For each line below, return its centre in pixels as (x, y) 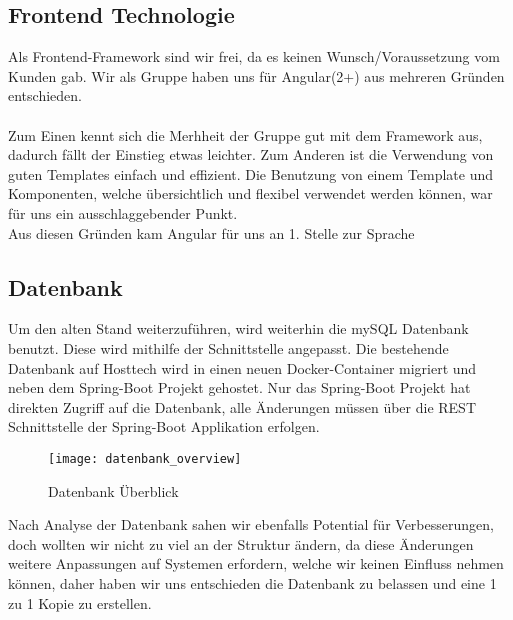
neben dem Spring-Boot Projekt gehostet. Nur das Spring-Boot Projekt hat (239, 387)
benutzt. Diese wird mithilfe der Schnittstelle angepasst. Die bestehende (228, 347)
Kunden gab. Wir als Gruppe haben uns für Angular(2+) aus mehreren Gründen (256, 75)
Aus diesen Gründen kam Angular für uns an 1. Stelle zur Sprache (211, 232)
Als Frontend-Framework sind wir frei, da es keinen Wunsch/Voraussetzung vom (254, 56)
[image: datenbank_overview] (145, 458)
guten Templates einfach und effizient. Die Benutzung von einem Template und (250, 173)
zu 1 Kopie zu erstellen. (80, 602)
